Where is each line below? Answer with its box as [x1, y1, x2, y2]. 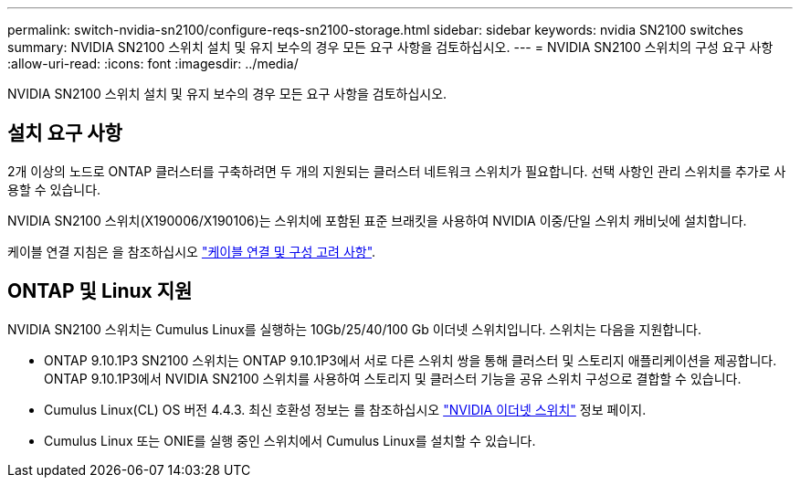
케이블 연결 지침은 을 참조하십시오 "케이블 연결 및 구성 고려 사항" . [7, 243, 376, 259]
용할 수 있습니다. [7, 181, 101, 197]
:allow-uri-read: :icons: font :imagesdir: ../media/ [7, 56, 299, 71]
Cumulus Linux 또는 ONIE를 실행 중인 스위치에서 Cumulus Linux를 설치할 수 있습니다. [44, 432, 536, 448]
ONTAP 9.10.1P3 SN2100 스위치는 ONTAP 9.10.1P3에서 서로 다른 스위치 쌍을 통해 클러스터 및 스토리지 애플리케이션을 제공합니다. [44, 352, 777, 368]
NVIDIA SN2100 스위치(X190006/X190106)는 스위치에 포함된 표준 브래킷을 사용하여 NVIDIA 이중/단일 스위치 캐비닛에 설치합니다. [7, 212, 747, 228]
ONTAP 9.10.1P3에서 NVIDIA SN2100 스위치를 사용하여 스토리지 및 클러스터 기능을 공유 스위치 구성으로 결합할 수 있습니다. [44, 370, 742, 386]
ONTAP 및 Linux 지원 [7, 279, 193, 303]
